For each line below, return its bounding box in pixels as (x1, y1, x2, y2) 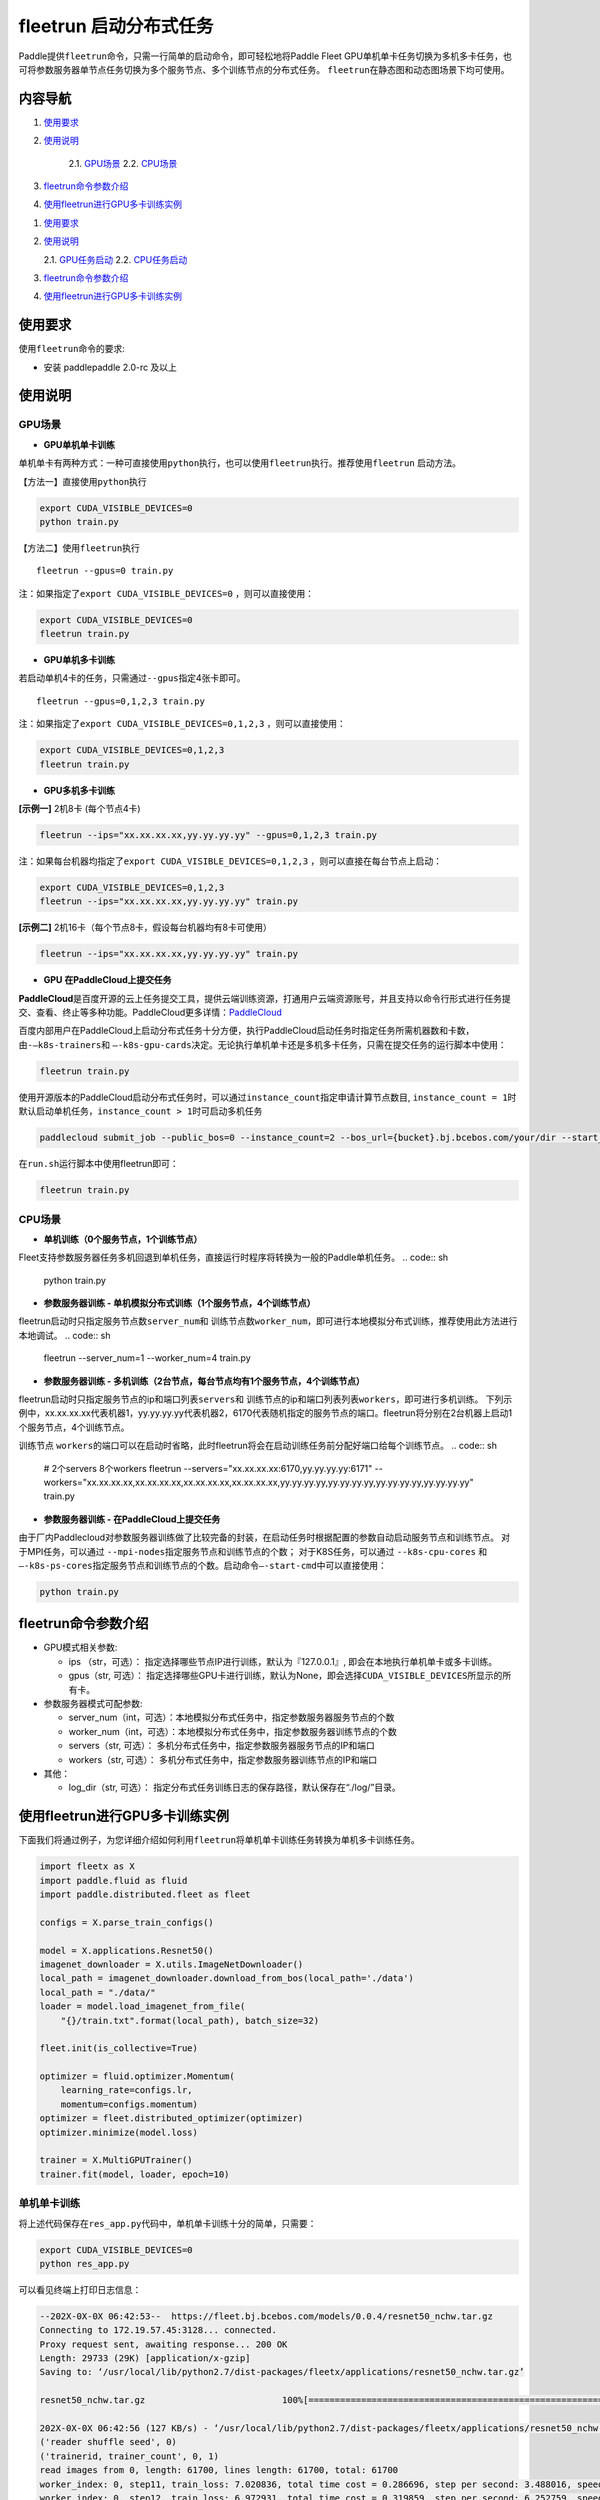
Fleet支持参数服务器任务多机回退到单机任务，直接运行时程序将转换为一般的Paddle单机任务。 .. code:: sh (18, 1251, 449, 1264)
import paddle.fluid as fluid (39, 1875, 188, 1886)
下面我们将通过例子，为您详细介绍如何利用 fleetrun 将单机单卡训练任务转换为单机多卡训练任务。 (18, 1834, 420, 1846)
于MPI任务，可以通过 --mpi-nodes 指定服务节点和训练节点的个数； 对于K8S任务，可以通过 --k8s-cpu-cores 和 (18, 1545, 488, 1557)
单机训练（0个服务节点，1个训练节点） (43, 1233, 203, 1245)
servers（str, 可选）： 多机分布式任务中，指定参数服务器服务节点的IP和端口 (68, 1740, 375, 1752)
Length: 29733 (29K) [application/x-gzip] (39, 2353, 251, 2364)
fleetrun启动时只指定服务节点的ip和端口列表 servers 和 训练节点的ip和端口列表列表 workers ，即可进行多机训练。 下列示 (18, 1393, 513, 1405)
